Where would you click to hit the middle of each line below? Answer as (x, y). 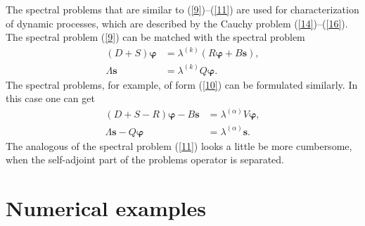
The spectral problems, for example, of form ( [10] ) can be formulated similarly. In (182, 84)
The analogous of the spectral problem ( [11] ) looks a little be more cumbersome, (179, 145)
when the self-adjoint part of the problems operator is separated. (145, 159)
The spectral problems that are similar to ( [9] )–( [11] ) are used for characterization (182, 9)
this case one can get (50, 98)
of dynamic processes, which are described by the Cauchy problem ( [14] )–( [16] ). (177, 23)
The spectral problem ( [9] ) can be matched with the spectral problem (155, 37)
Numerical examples (106, 208)
